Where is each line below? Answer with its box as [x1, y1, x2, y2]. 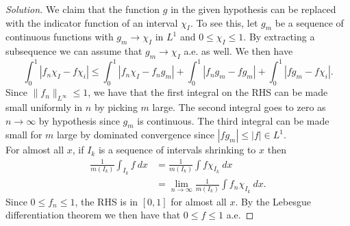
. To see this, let [190, 15, 258, 29]
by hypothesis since [38, 113, 120, 127]
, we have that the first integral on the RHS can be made [88, 85, 328, 99]
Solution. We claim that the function [5, 2, 160, 16]
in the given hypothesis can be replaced [171, 2, 336, 16]
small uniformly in [5, 100, 83, 114]
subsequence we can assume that [5, 44, 142, 58]
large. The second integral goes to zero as [152, 100, 326, 114]
